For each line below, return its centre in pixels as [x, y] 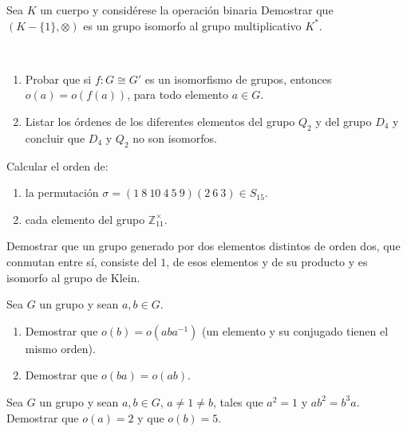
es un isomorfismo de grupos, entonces [238, 79]
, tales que [238, 401]
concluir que [55, 137]
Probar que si [58, 79]
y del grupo [344, 121]
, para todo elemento [178, 94]
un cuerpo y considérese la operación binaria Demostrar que [187, 10]
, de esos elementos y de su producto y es [267, 261]
